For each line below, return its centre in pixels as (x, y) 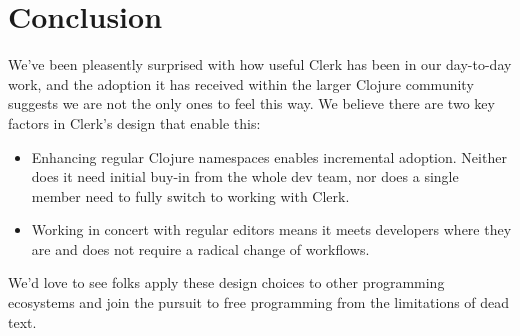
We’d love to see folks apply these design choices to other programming (226, 282)
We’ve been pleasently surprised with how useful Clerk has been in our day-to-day (260, 64)
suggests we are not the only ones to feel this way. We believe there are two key (251, 103)
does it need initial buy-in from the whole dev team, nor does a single (245, 176)
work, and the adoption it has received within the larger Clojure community (241, 83)
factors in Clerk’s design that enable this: (134, 122)
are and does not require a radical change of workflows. (200, 248)
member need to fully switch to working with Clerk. (190, 195)
